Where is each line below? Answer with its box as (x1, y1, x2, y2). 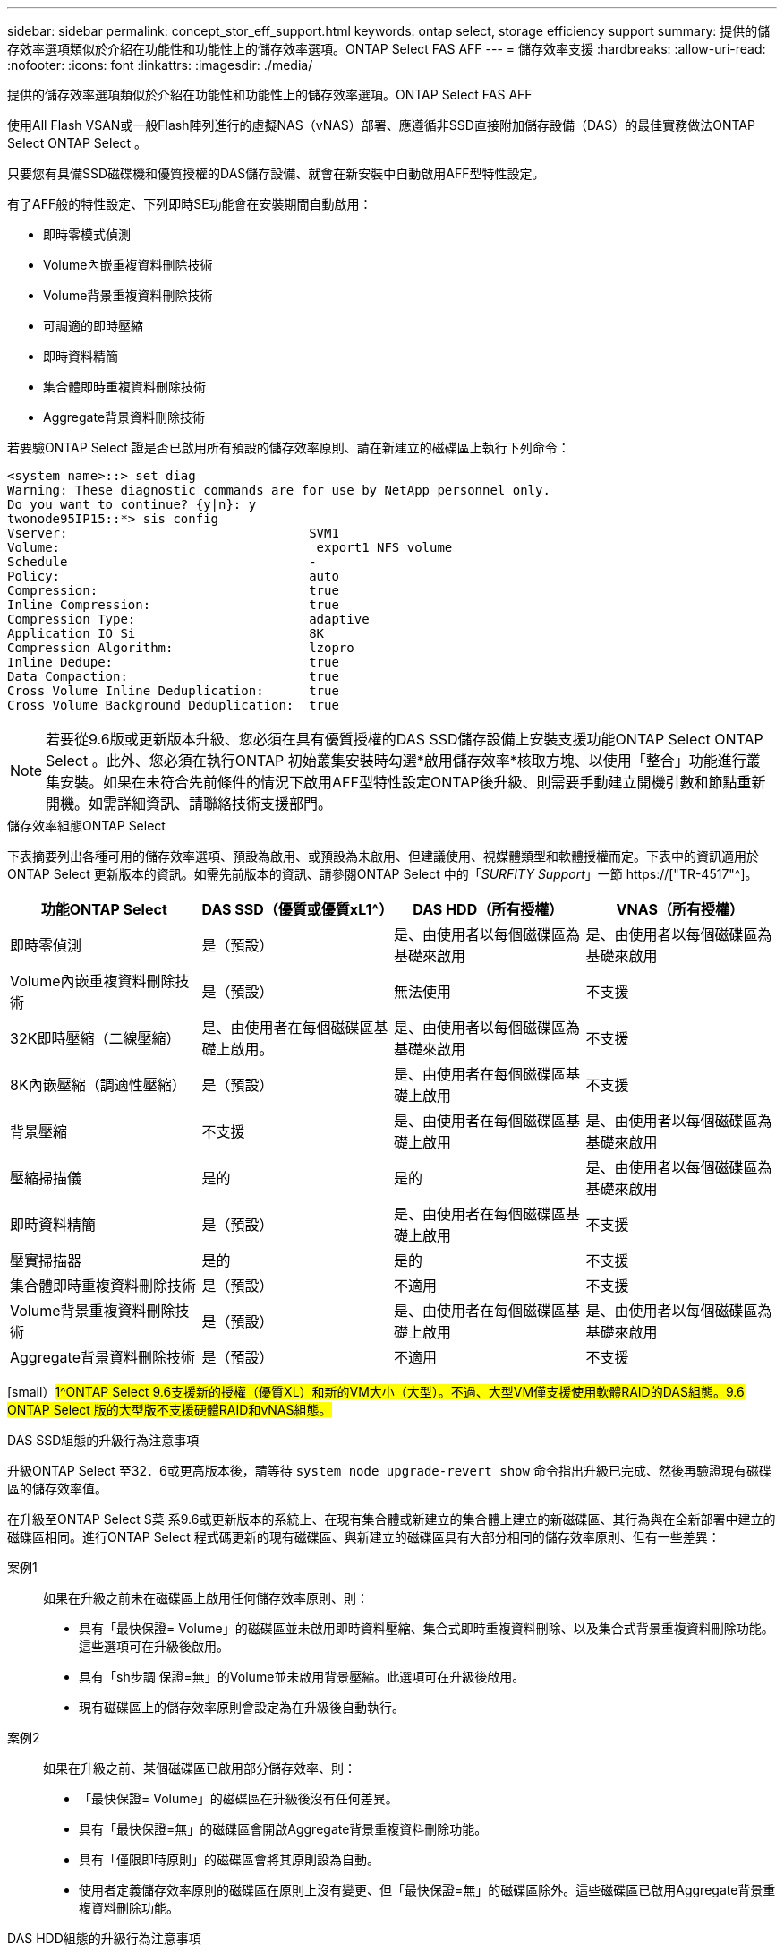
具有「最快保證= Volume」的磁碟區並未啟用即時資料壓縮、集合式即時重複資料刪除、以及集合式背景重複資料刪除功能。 (79, 1621, 774, 1636)
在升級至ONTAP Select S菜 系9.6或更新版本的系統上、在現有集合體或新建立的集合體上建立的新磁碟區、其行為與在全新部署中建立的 (7, 1511, 776, 1527)
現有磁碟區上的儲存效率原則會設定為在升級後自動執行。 (79, 1699, 405, 1715)
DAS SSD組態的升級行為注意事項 (7, 1432, 200, 1448)
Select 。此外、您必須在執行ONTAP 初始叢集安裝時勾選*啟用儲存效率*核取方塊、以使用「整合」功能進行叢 (46, 752, 761, 770)
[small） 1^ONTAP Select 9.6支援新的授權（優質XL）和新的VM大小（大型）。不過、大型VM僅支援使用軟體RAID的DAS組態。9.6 (7, 1384, 745, 1399)
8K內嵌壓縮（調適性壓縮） (10, 1076, 186, 1094)
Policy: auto (7, 569, 339, 583)
